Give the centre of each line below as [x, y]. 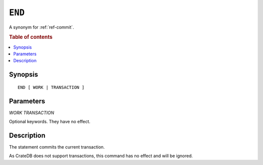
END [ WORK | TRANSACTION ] [51, 87]
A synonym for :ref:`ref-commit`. [41, 27]
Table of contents [31, 37]
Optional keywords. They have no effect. [50, 122]
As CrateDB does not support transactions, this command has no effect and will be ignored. [101, 156]
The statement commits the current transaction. [57, 147]
